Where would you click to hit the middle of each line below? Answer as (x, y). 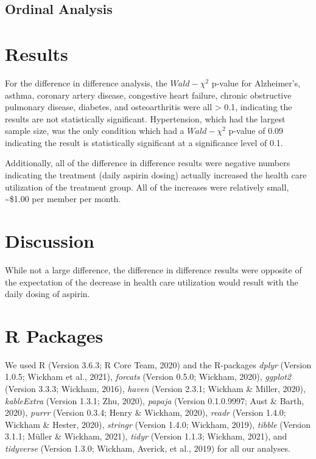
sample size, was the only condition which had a (95, 131)
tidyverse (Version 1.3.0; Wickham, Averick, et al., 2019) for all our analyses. (148, 448)
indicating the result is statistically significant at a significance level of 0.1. (144, 142)
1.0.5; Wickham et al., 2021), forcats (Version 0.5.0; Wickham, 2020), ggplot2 (148, 377)
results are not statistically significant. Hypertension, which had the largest (145, 118)
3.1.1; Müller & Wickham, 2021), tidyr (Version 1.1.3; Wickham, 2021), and (146, 436)
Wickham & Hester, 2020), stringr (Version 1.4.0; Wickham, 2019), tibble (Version (158, 424)
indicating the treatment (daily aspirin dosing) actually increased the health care (156, 175)
